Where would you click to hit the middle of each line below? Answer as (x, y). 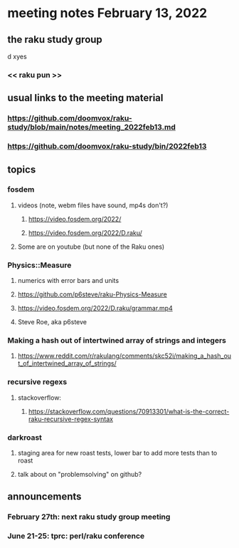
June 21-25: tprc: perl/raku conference (76, 536)
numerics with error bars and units (68, 281)
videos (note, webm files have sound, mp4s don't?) (93, 205)
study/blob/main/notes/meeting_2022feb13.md (91, 128)
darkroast (25, 438)
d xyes (17, 56)
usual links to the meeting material (85, 98)
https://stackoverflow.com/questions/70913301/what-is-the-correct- (129, 411)
